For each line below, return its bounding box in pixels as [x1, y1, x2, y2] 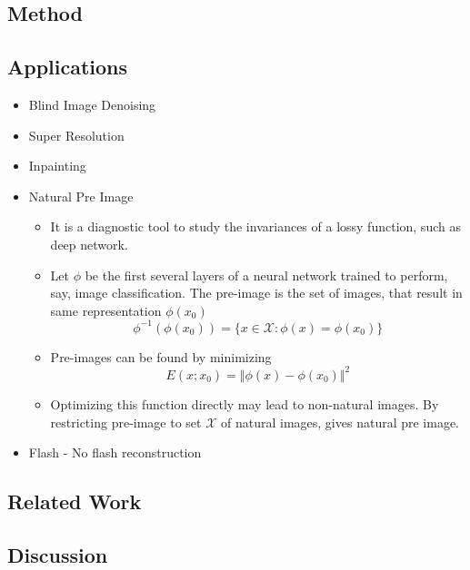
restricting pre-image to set [50, 412, 202, 431]
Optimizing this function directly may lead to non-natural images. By [50, 394, 439, 413]
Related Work [7, 487, 142, 516]
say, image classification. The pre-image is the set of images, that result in [50, 283, 463, 302]
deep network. [50, 234, 128, 253]
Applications [7, 53, 128, 81]
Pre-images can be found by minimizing [50, 347, 272, 366]
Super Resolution [28, 125, 125, 144]
